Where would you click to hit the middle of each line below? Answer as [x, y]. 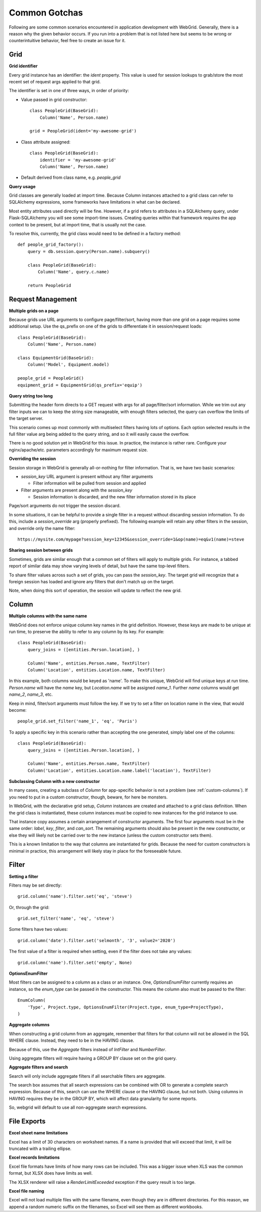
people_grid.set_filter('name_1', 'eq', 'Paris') [78, 721]
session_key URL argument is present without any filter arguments [87, 476]
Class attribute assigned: [46, 142]
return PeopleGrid [49, 285]
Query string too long [31, 396]
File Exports [27, 1122]
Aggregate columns [29, 1025]
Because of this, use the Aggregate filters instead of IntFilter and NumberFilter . [88, 1049]
